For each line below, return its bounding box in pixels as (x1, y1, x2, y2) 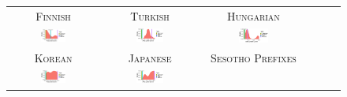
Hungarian (227, 7, 280, 24)
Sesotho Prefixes (211, 49, 297, 65)
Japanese (128, 49, 172, 65)
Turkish (130, 7, 170, 24)
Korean (34, 49, 73, 65)
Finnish (35, 7, 71, 24)
